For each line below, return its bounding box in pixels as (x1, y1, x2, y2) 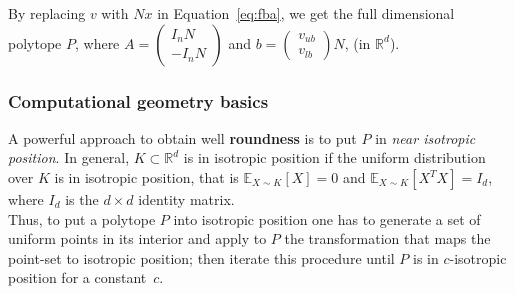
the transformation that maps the (284, 228, 491, 249)
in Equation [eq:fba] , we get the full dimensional (157, 3, 455, 23)
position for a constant (8, 267, 147, 288)
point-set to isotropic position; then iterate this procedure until (8, 247, 395, 268)
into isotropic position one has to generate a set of (173, 208, 481, 229)
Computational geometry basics (8, 88, 269, 113)
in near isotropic (375, 127, 476, 148)
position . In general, (8, 147, 130, 168)
